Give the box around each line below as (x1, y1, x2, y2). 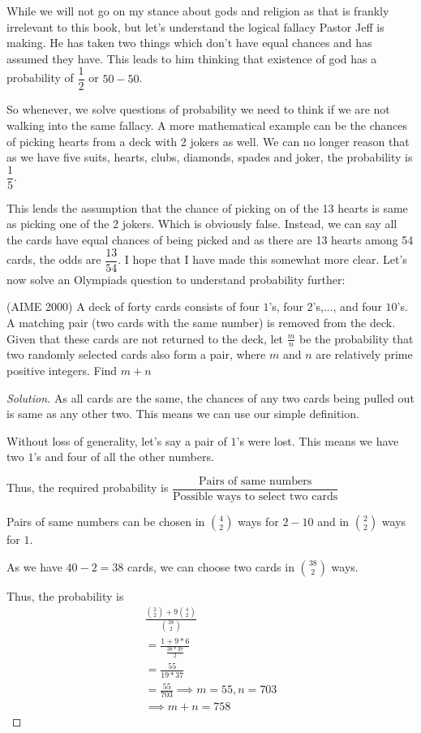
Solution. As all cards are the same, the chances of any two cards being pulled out (6, 389, 415, 406)
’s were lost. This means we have (236, 432, 399, 449)
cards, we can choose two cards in (127, 558, 294, 575)
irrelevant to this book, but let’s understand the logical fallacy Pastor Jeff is (6, 18, 384, 35)
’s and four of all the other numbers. (33, 448, 214, 465)
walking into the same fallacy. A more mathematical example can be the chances (6, 117, 408, 134)
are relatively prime (316, 346, 413, 363)
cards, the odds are (6, 251, 101, 268)
